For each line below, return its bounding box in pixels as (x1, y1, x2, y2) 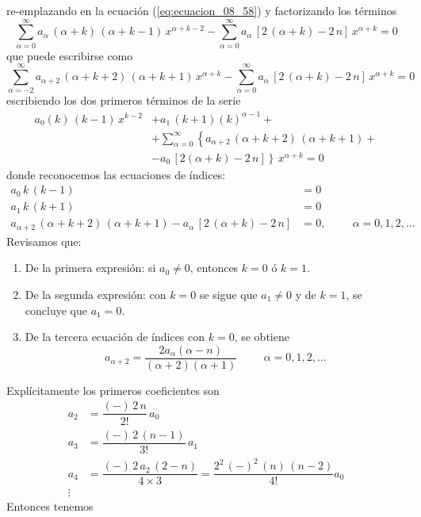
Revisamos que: (6, 232, 82, 249)
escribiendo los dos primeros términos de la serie (6, 92, 241, 109)
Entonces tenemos (6, 498, 94, 515)
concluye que (25, 301, 87, 318)
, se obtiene (234, 328, 289, 345)
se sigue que (199, 286, 258, 303)
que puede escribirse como (6, 47, 133, 63)
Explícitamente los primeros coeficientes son (6, 381, 220, 398)
